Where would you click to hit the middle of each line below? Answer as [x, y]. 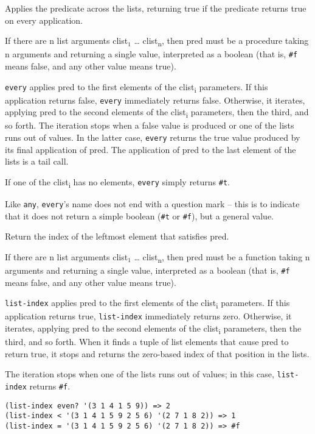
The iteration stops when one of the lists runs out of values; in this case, [140, 374]
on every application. [44, 20]
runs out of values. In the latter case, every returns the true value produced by [153, 137]
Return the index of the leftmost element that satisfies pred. [117, 236]
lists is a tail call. [37, 161]
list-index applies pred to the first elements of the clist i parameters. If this [147, 304]
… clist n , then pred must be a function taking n [222, 257]
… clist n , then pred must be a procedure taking [221, 41]
